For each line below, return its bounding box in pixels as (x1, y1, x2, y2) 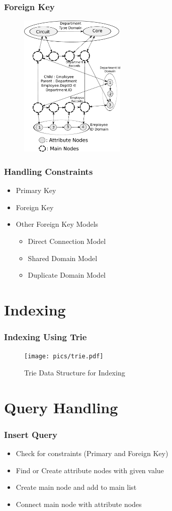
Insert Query (4, 428, 57, 440)
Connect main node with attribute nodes (16, 498, 142, 509)
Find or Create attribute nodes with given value (16, 465, 164, 475)
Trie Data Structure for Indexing (24, 367, 125, 377)
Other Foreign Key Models (16, 219, 99, 229)
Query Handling (4, 397, 118, 417)
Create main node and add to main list (16, 482, 137, 492)
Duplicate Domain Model (28, 270, 106, 280)
